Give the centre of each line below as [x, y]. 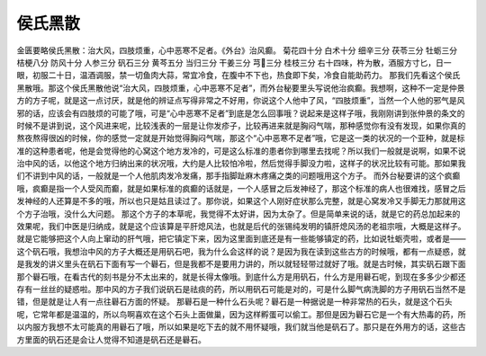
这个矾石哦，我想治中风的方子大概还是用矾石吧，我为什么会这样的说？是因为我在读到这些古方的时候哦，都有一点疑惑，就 [241, 251]
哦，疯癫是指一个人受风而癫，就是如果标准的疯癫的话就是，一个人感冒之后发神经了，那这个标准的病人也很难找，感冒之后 [241, 188]
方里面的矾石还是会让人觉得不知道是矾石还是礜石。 [111, 339]
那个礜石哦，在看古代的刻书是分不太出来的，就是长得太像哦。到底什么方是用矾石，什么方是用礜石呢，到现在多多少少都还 [241, 276]
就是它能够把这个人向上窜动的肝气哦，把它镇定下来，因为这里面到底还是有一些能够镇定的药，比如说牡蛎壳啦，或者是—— [241, 239]
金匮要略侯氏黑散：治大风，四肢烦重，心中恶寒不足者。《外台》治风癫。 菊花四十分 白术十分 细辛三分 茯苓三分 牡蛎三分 [237, 50]
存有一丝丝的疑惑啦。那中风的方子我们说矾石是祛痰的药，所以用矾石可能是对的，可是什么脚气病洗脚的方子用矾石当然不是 [241, 289]
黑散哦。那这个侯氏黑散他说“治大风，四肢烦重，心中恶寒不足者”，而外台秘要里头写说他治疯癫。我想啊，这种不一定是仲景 [241, 88]
